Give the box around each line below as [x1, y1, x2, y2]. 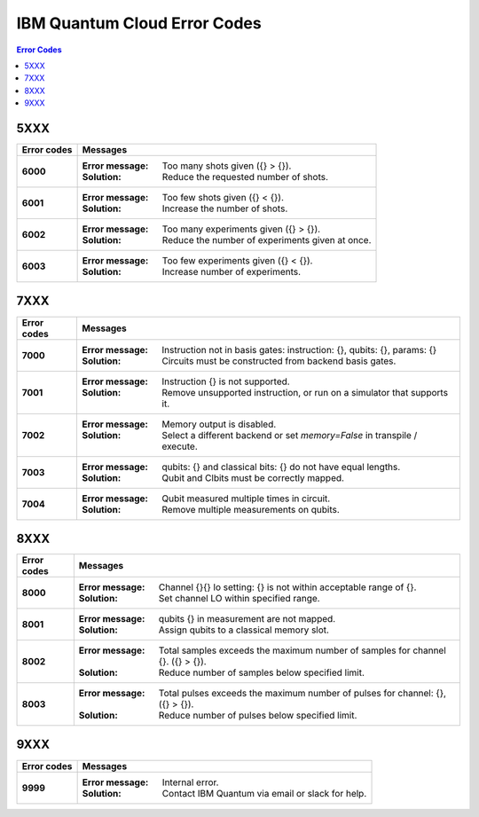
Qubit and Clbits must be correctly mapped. [161, 471, 345, 483]
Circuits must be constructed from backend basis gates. [161, 355, 397, 367]
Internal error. [161, 776, 219, 789]
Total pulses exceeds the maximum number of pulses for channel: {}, [158, 687, 447, 700]
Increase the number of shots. [161, 202, 288, 215]
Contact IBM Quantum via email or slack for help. [161, 787, 367, 799]
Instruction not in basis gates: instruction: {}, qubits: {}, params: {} [161, 343, 437, 356]
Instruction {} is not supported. [161, 375, 290, 388]
